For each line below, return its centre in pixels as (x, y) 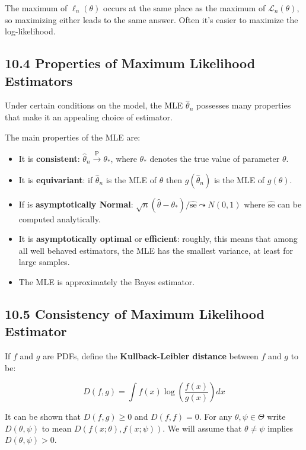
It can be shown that (43, 417)
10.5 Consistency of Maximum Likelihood (135, 313)
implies (280, 428)
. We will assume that (202, 428)
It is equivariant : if (56, 179)
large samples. (44, 262)
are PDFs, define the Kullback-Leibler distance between (151, 356)
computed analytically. (60, 218)
